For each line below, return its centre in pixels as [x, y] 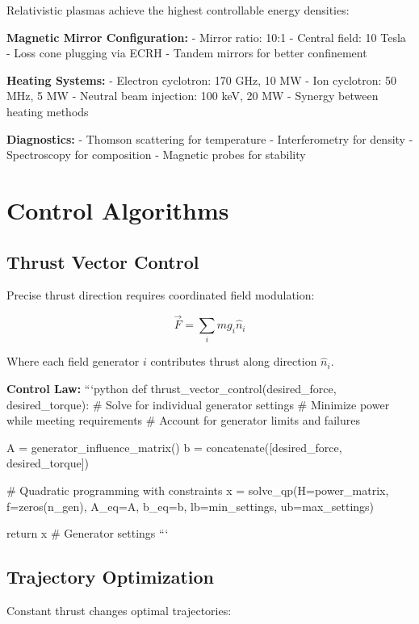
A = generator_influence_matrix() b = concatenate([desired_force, [174, 447]
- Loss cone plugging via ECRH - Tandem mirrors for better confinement [187, 53]
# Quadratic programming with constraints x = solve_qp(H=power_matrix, [198, 490]
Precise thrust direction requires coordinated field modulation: [161, 295]
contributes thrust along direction [234, 361]
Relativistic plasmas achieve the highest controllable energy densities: [178, 10]
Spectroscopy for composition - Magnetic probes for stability [156, 155]
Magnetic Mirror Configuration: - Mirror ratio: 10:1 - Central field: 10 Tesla [206, 37]
